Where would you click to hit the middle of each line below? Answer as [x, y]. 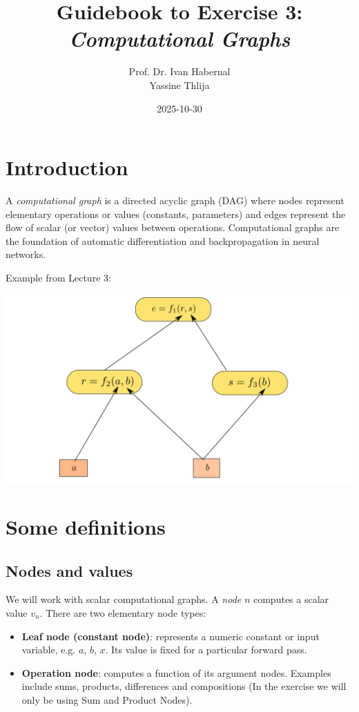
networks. [26, 254]
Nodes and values [69, 570]
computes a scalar [291, 599]
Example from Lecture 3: [58, 277]
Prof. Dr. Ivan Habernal [179, 71]
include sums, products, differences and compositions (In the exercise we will [184, 686]
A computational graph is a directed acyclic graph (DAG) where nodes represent [175, 200]
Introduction [67, 167]
